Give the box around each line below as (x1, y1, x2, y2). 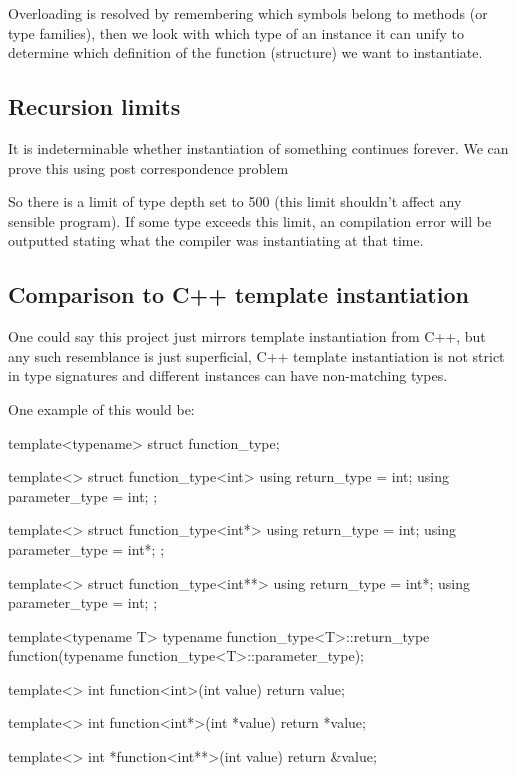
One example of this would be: (8, 398, 195, 419)
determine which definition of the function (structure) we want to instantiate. (8, 42, 483, 63)
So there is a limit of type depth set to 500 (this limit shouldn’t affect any (8, 191, 462, 212)
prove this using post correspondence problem (8, 157, 289, 178)
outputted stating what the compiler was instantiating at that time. (8, 230, 424, 251)
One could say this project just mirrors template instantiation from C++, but (8, 326, 486, 347)
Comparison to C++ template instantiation (8, 279, 469, 310)
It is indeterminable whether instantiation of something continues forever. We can (8, 137, 509, 158)
